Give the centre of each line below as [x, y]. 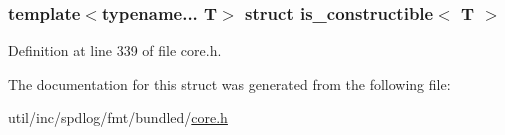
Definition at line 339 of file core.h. [115, 50]
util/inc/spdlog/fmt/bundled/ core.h [118, 117]
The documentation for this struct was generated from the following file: [229, 83]
